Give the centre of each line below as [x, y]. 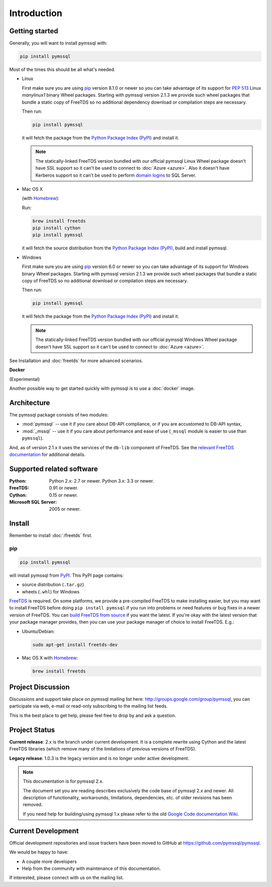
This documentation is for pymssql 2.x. [63, 781]
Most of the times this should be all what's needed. [62, 70]
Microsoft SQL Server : [33, 502]
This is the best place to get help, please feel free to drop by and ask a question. [93, 715]
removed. [33, 805]
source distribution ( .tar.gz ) [53, 585]
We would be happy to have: [39, 852]
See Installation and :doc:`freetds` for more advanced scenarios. [76, 361]
